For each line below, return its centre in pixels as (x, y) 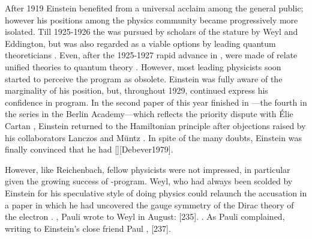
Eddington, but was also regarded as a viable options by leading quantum (140, 43)
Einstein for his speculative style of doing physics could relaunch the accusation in (156, 192)
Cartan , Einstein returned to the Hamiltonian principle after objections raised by (155, 125)
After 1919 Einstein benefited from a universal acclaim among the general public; (154, 8)
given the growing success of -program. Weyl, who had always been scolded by (149, 181)
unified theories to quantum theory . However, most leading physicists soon (143, 66)
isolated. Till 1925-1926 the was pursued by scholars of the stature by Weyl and (151, 32)
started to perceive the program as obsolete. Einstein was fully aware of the (144, 78)
